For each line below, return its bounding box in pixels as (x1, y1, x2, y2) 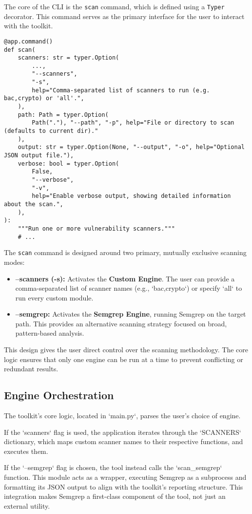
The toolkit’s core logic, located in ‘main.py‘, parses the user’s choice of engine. (4, 410, 241, 421)
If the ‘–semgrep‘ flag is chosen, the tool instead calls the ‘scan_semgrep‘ (4, 462, 222, 472)
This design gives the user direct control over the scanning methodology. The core (4, 344, 249, 355)
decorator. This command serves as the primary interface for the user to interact (4, 11, 245, 21)
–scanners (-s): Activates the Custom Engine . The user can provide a (15, 273, 235, 283)
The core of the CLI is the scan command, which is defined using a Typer (4, 1, 225, 11)
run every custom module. (15, 292, 94, 302)
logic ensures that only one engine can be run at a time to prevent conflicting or (4, 354, 243, 364)
